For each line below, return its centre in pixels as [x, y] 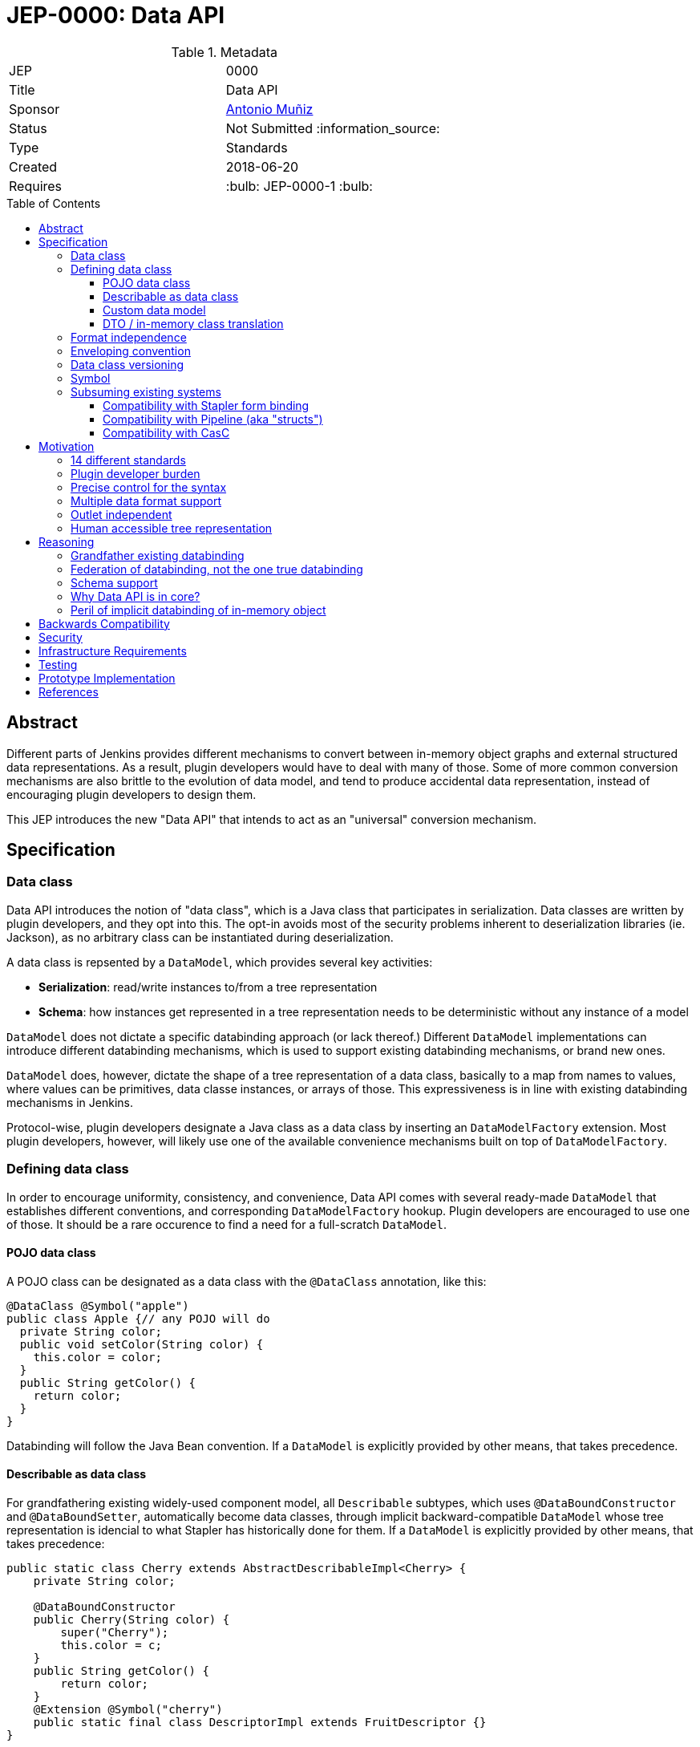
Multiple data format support [146, 501]
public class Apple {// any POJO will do [138, 1318]
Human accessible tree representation [172, 528]
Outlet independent [121, 514]
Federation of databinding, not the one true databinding [217, 569]
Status [28, 128]
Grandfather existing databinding [158, 555]
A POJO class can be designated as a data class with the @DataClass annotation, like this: [247, 1281]
